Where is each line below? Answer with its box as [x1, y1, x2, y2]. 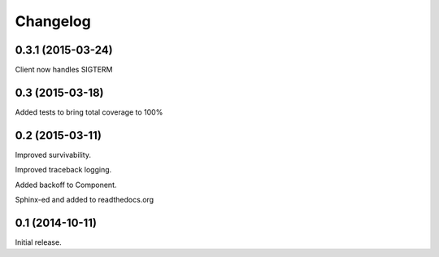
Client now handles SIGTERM [15, 65, 113, 75]
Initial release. [15, 237, 62, 247]
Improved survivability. [15, 150, 91, 159]
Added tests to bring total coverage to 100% [15, 107, 163, 117]
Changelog [15, 12, 91, 30]
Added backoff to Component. [15, 180, 117, 189]
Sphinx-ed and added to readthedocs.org [15, 195, 154, 205]
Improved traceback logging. [15, 165, 112, 175]
